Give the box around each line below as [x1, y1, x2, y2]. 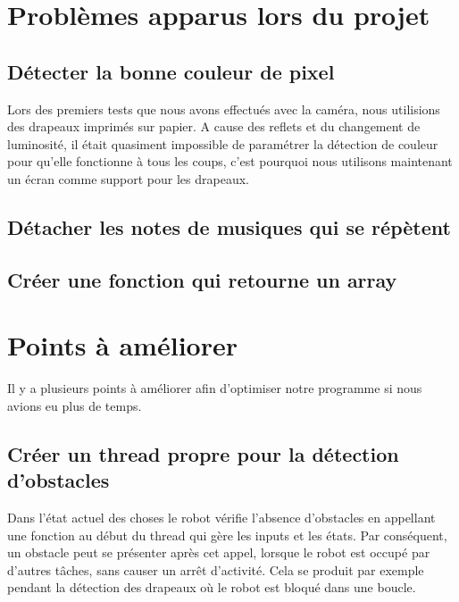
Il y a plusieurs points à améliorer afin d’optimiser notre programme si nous [7, 379, 422, 397]
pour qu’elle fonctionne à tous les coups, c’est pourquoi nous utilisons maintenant [7, 152, 453, 171]
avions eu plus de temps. [7, 396, 142, 414]
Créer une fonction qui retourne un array [7, 265, 397, 293]
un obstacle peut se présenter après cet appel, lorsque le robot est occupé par [7, 543, 430, 562]
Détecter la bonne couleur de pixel [7, 57, 335, 85]
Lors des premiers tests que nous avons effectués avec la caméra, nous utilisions [7, 99, 440, 118]
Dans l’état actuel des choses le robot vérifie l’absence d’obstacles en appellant [7, 508, 436, 527]
